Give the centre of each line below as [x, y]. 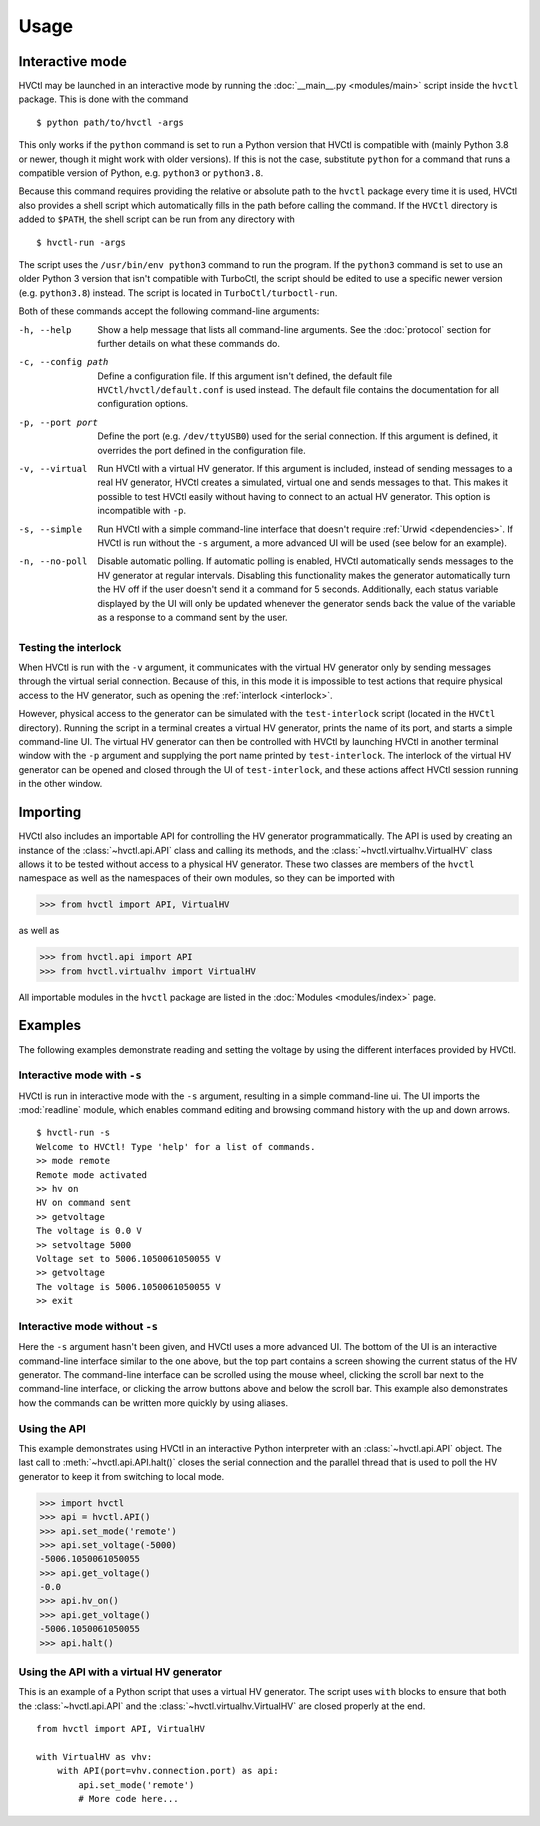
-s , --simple [50, 529]
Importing [50, 812]
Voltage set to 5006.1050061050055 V [129, 1258]
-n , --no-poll [53, 561]
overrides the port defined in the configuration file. [201, 450]
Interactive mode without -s [88, 1326]
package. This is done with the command [103, 99]
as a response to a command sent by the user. [193, 617]
